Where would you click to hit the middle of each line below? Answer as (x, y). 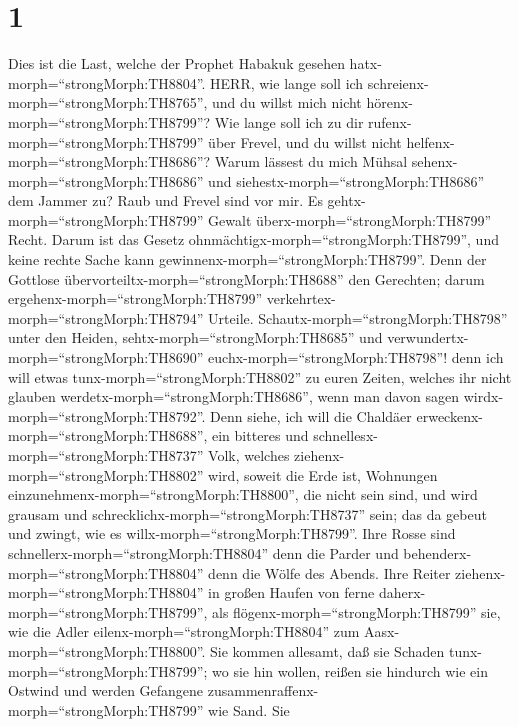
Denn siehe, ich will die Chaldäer (311, 415)
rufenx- (390, 121)
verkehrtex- (301, 298)
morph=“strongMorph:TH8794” (106, 317)
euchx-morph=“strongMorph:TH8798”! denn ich (356, 357)
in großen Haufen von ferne (291, 592)
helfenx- (430, 141)
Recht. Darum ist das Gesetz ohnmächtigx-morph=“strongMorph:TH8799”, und (253, 239)
